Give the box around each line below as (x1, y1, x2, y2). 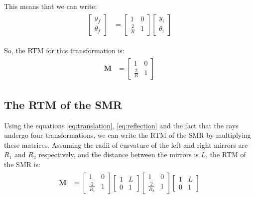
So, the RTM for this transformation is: (4, 45, 125, 55)
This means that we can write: (4, 1, 97, 11)
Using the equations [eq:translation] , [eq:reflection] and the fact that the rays (4, 120, 239, 130)
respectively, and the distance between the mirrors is (38, 149, 199, 160)
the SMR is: (4, 159, 40, 169)
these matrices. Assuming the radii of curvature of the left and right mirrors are (4, 139, 248, 150)
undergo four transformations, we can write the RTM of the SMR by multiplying (4, 130, 251, 140)
